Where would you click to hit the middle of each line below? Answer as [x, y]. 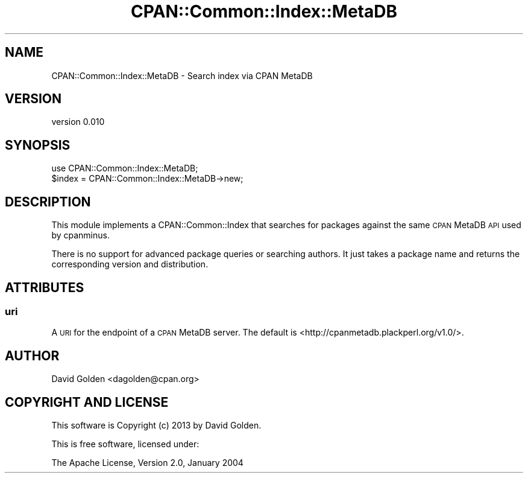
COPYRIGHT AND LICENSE [87, 402]
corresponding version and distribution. [130, 264]
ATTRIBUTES [45, 287]
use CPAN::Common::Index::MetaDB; [125, 168]
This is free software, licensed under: [125, 444]
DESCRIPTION [48, 202]
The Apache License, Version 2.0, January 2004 [147, 463]
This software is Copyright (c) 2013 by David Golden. [156, 425]
